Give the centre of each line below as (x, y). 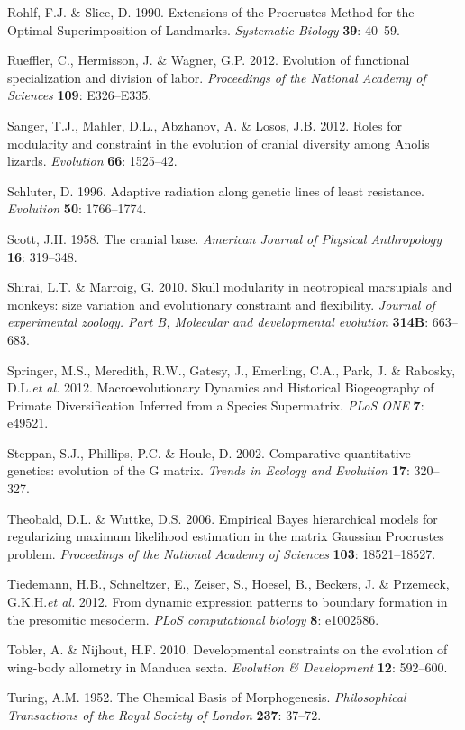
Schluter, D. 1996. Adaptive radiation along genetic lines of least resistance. (216, 190)
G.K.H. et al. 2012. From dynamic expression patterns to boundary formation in (228, 602)
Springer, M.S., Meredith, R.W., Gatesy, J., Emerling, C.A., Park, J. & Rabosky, (232, 370)
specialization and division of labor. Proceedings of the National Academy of (217, 77)
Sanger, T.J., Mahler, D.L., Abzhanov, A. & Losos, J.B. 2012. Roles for (205, 125)
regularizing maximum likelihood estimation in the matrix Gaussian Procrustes (226, 536)
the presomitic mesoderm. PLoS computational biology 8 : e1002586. (193, 619)
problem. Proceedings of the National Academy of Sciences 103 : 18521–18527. (222, 553)
